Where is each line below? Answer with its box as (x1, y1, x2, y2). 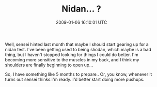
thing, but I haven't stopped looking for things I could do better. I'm (5, 52, 139, 58)
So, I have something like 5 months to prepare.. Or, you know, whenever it (5, 71, 152, 77)
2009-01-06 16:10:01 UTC (55, 19, 108, 25)
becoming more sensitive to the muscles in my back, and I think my (5, 57, 140, 62)
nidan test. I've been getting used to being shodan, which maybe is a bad (5, 46, 152, 52)
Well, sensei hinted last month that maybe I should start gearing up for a (5, 41, 149, 47)
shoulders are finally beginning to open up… (5, 62, 93, 68)
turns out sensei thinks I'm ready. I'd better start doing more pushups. (5, 76, 144, 82)
